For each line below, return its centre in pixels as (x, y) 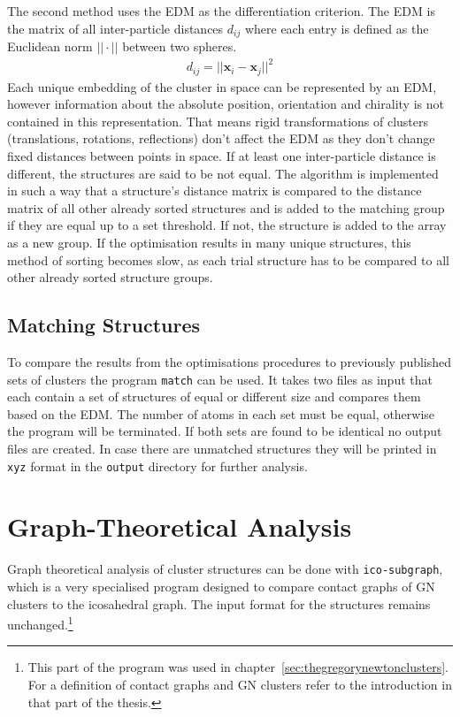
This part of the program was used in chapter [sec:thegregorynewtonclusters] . (238, 667)
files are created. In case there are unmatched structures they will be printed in (222, 448)
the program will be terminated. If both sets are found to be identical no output (225, 431)
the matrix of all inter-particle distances (115, 28)
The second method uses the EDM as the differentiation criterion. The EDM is (221, 11)
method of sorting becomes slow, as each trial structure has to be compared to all (228, 259)
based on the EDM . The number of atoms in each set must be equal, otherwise (221, 413)
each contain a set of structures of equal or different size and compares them (214, 397)
